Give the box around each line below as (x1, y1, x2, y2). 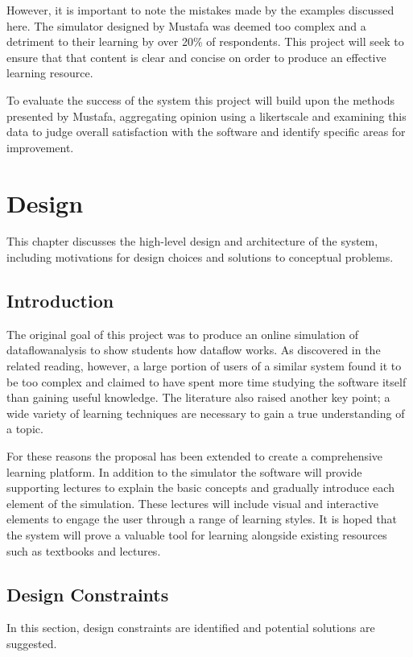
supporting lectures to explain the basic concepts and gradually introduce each (6, 479, 394, 496)
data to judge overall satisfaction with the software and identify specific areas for (6, 123, 406, 140)
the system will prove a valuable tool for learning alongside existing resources (6, 526, 387, 543)
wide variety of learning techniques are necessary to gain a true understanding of (6, 404, 405, 421)
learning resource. (6, 64, 93, 81)
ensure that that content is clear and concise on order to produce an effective (6, 48, 386, 65)
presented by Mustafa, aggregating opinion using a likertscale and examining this (6, 107, 407, 124)
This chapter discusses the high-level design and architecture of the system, (6, 233, 378, 250)
